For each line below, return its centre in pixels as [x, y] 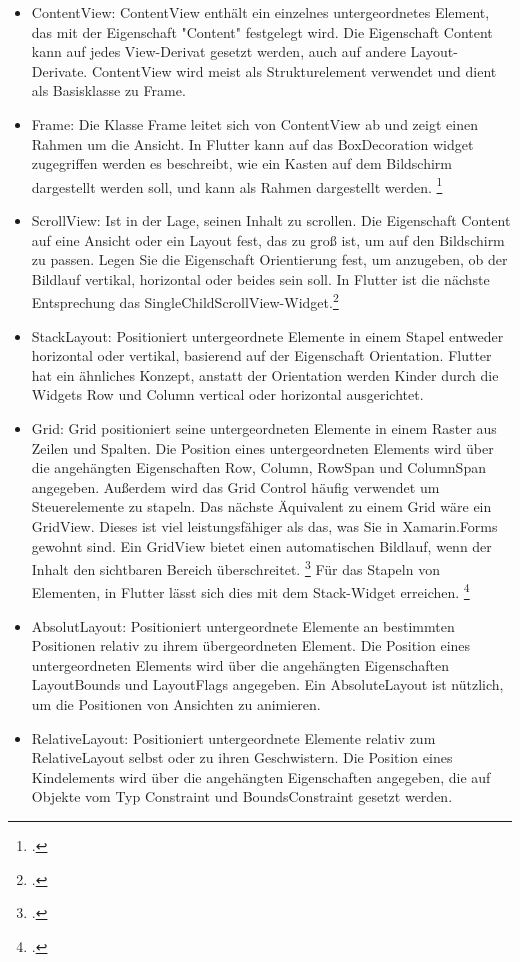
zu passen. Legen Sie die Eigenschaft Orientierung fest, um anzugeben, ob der [269, 259]
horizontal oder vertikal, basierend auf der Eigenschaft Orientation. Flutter [261, 355]
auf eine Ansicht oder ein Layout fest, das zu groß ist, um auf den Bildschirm [268, 239]
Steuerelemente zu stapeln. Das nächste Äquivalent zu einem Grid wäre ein [261, 506]
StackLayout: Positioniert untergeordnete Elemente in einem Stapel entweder [267, 335]
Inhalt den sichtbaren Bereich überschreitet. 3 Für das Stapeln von [235, 567]
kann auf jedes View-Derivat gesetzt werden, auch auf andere [218, 51]
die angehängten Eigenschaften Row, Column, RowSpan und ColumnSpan [258, 467]
